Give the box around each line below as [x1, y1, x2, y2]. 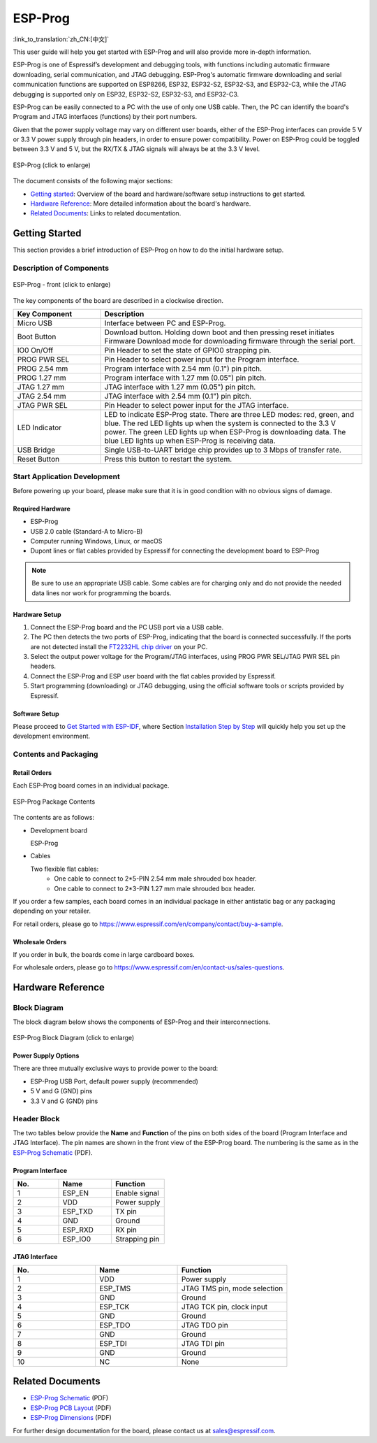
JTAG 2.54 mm [17, 392, 66, 401]
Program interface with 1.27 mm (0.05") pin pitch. [104, 373, 267, 383]
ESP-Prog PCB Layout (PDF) [30, 1403, 112, 1412]
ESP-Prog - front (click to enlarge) [13, 280, 111, 289]
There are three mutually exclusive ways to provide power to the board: [13, 1064, 219, 1073]
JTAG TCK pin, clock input [181, 1302, 268, 1312]
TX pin [115, 1207, 138, 1216]
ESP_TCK [98, 1302, 130, 1312]
